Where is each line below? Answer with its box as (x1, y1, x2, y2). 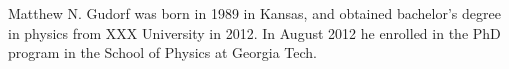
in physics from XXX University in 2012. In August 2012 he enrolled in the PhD (8, 22, 501, 43)
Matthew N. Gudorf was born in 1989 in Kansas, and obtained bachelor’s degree (8, 3, 501, 23)
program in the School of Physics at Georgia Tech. (8, 42, 317, 63)
